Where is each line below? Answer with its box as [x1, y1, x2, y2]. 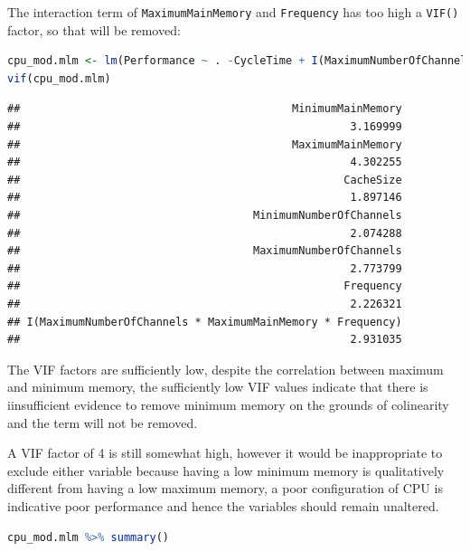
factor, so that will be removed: [7, 20, 181, 39]
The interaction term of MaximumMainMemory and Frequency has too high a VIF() [7, 3, 459, 21]
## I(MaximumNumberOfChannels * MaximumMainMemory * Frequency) [7, 315, 402, 328]
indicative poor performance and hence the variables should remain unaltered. [7, 496, 439, 515]
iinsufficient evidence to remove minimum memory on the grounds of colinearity [7, 394, 449, 413]
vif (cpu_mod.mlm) [7, 71, 111, 85]
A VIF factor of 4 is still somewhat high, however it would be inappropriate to [7, 443, 443, 462]
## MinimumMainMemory [7, 102, 402, 116]
